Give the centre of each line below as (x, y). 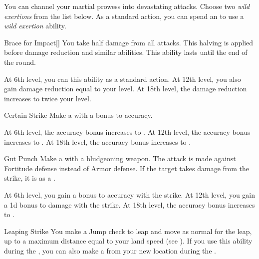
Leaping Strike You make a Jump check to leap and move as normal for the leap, (128, 231)
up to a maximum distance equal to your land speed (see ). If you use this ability (128, 241)
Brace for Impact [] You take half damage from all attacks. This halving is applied (129, 42)
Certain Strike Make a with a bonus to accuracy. (78, 115)
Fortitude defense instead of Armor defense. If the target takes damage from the (127, 168)
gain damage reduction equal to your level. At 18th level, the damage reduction (126, 89)
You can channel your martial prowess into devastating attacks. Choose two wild (127, 6)
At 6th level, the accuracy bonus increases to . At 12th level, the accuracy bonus (127, 131)
